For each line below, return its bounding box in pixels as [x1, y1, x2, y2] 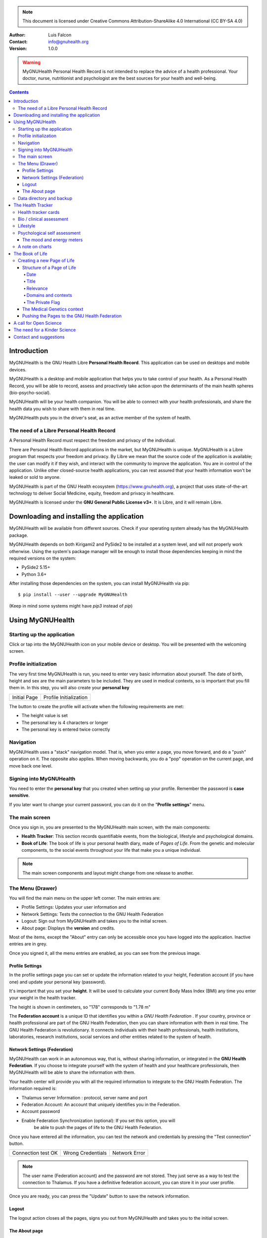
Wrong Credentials [63, 1149, 107, 1156]
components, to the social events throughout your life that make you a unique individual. [21, 847, 201, 853]
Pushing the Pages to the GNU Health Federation [22, 313, 122, 319]
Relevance [26, 285, 48, 291]
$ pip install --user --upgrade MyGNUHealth [18, 592, 128, 598]
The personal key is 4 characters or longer [21, 720, 108, 725]
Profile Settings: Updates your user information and [21, 904, 126, 910]
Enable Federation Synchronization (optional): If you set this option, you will [21, 1117, 176, 1124]
